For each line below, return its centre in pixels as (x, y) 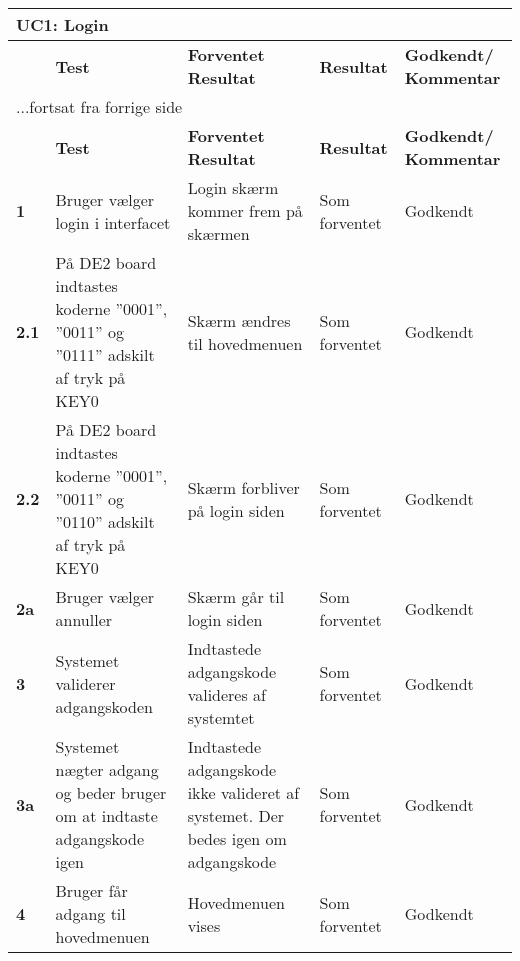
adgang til (90, 913)
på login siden (236, 510)
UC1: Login (62, 24)
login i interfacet (113, 222)
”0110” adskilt (105, 521)
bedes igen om (237, 838)
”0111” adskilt (105, 354)
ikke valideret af (243, 792)
